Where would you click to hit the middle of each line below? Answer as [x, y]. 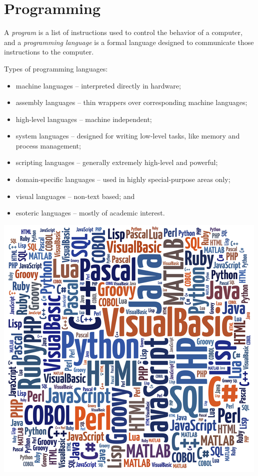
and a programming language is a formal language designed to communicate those [129, 42]
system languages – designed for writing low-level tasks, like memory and [128, 136]
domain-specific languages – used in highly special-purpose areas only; [123, 179]
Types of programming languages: [56, 68]
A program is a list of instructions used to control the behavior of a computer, [123, 32]
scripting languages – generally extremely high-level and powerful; [117, 162]
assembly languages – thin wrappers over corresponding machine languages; [131, 102]
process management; [48, 145]
